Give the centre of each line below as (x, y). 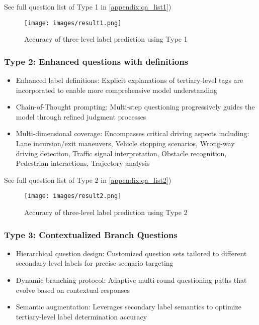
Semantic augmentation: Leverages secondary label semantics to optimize (128, 307)
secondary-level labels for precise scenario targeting (95, 263)
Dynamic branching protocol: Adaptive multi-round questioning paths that (131, 280)
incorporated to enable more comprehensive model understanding (116, 90)
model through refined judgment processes (81, 116)
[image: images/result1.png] (73, 23)
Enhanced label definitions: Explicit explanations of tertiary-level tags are (129, 80)
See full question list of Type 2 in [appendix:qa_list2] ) (88, 180)
